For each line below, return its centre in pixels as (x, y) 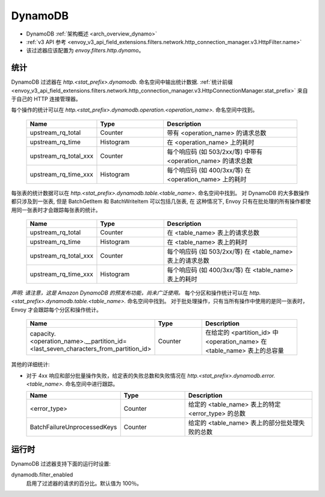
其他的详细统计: (31, 364)
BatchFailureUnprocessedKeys (73, 427)
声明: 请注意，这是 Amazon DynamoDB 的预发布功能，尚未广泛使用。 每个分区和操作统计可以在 (130, 293)
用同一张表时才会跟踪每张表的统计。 (56, 210)
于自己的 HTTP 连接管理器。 (46, 99)
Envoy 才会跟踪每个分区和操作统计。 (57, 310)
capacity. (43, 334)
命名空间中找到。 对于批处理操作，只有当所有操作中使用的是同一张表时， (218, 301)
